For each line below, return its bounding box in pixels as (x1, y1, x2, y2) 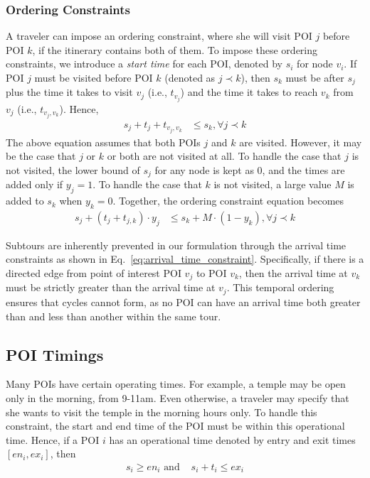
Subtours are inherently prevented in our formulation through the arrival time (6, 237, 347, 252)
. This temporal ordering (226, 280, 334, 295)
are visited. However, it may (239, 134, 362, 149)
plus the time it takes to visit (6, 85, 133, 99)
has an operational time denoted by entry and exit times (109, 432, 356, 447)
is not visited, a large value (213, 177, 332, 192)
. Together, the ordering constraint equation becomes (112, 193, 344, 208)
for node (297, 56, 333, 71)
